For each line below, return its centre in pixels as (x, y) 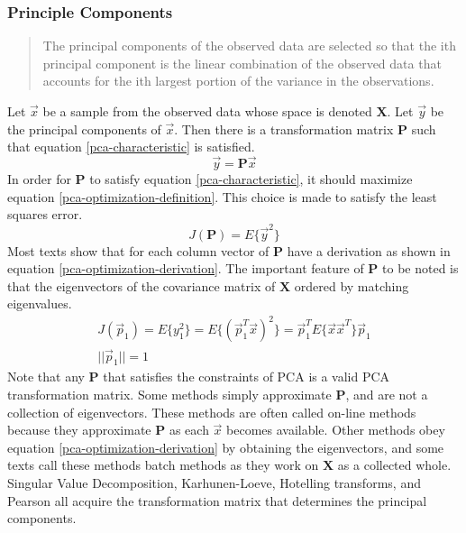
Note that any (46, 377)
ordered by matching (352, 285)
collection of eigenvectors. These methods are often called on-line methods (212, 412)
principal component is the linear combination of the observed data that (242, 63)
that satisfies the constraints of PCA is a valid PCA (247, 377)
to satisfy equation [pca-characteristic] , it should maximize (251, 179)
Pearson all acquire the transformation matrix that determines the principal (217, 500)
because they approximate (79, 430)
